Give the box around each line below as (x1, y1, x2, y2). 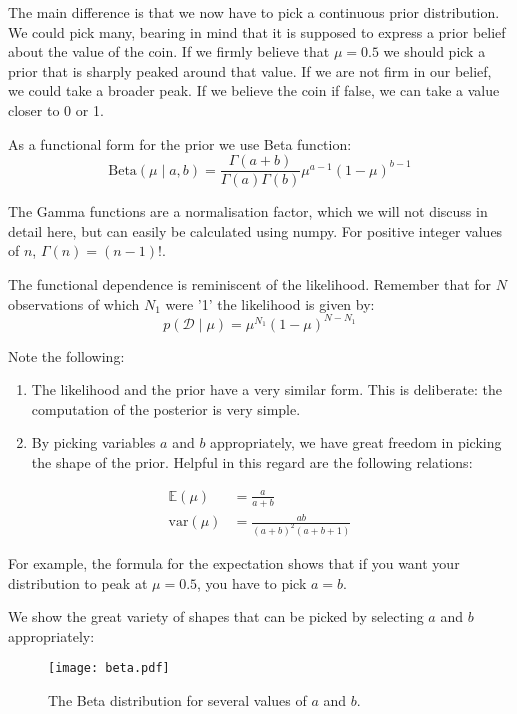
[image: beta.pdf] (48, 661, 170, 676)
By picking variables (31, 432, 156, 453)
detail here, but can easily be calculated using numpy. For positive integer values (8, 220, 503, 241)
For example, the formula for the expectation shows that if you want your (8, 552, 460, 573)
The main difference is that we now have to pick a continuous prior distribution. (8, 2, 500, 22)
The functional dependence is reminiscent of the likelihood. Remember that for (8, 274, 492, 294)
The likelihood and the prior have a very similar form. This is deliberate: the (31, 379, 503, 400)
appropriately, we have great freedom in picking (210, 432, 502, 453)
